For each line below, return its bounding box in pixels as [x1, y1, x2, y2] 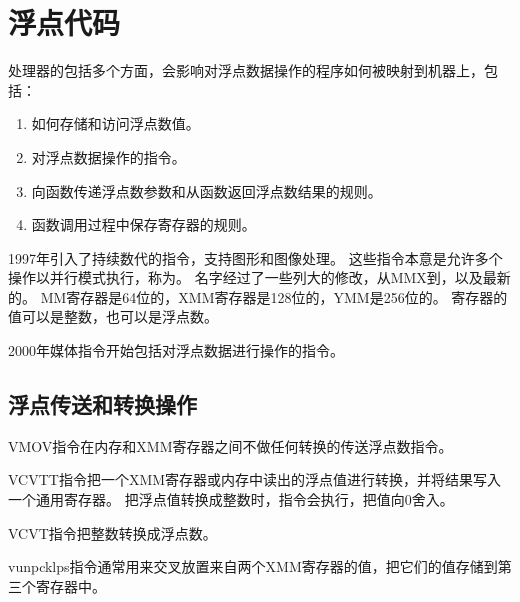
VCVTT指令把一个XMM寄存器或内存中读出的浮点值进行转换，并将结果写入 [8, 469, 502, 490]
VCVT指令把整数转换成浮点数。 [8, 522, 217, 543]
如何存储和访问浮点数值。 [31, 113, 200, 134]
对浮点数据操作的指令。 [31, 146, 186, 167]
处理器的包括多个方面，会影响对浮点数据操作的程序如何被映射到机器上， [8, 60, 484, 81]
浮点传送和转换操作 [8, 389, 197, 420]
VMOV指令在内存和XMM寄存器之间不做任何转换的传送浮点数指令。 [8, 435, 453, 456]
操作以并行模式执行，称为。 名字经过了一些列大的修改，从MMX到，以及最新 [8, 267, 511, 288]
